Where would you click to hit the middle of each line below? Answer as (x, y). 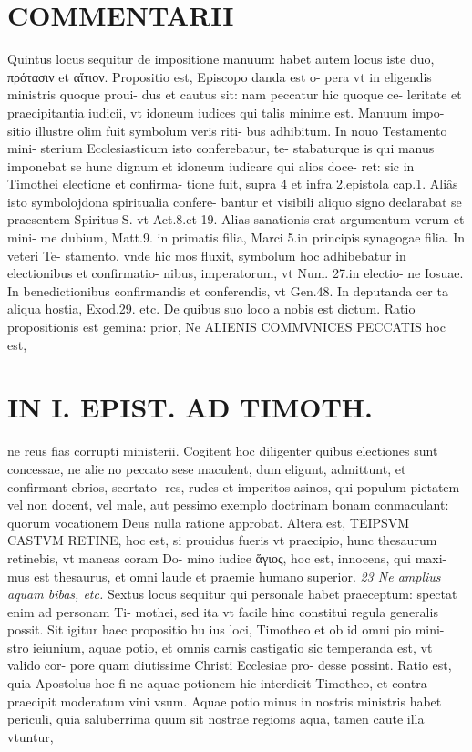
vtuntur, (31, 736)
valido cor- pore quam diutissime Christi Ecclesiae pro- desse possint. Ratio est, (230, 665)
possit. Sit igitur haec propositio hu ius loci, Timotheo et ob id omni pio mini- (226, 629)
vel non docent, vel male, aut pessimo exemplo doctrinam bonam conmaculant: (228, 505)
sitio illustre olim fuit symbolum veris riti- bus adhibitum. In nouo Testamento (227, 130)
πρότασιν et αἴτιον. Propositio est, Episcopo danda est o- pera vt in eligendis (220, 76)
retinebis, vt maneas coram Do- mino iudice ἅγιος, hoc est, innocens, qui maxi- (227, 557)
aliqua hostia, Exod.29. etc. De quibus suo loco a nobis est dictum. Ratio (211, 309)
